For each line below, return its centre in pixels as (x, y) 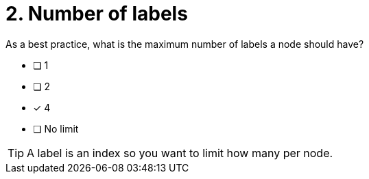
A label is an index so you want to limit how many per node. (180, 153)
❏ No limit (56, 128)
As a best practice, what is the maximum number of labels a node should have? (185, 44)
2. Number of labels (97, 14)
